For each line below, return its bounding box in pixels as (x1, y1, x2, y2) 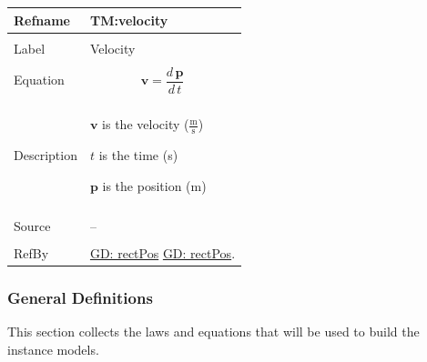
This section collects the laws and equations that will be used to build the (7, 322, 420, 341)
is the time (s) (98, 146, 178, 165)
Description (14, 145, 77, 164)
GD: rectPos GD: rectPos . (89, 243, 236, 262)
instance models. (7, 339, 99, 358)
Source (14, 216, 51, 235)
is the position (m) (102, 176, 207, 195)
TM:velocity (89, 10, 168, 29)
